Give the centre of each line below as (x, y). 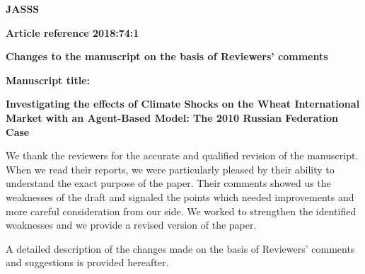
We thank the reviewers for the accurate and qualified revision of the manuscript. (182, 155)
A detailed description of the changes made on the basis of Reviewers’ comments (180, 248)
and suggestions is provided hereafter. (87, 262)
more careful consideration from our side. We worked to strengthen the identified (181, 211)
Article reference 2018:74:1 (73, 32)
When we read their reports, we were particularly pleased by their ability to (170, 169)
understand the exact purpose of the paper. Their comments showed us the (168, 183)
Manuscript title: (48, 80)
